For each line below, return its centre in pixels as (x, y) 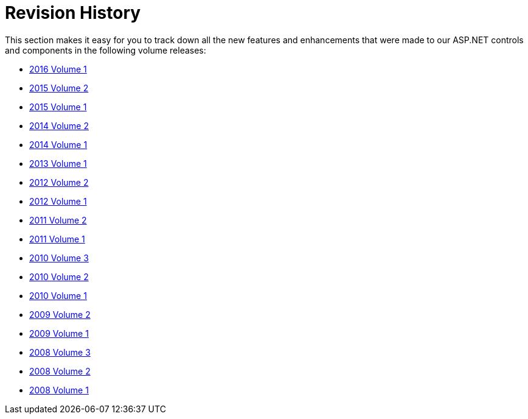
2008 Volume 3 (60, 352)
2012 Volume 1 (58, 201)
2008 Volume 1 (59, 390)
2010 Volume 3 (59, 258)
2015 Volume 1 (58, 107)
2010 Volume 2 (59, 276)
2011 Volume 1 (57, 239)
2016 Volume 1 (58, 69)
